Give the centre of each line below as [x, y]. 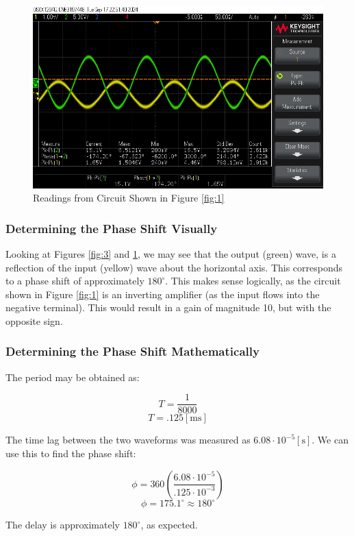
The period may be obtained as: [73, 377]
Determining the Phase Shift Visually [112, 228]
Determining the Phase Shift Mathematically [132, 351]
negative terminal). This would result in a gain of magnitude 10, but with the [168, 307]
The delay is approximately [63, 525]
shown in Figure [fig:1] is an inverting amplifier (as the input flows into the [163, 294]
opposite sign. [34, 320]
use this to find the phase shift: [71, 453]
